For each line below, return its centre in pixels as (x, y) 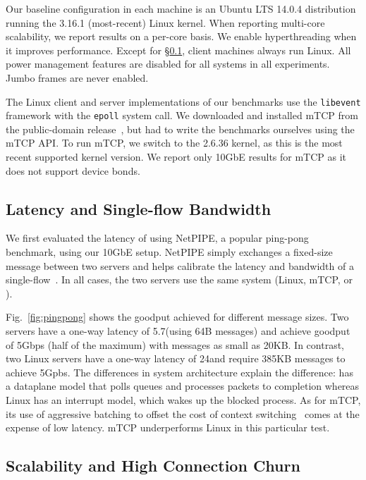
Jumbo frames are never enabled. (77, 77)
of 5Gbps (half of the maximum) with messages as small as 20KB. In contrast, (175, 344)
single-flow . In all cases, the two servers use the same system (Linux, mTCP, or (179, 279)
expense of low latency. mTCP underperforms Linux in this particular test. (168, 427)
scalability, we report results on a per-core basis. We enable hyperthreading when (181, 36)
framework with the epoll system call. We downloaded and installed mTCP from (182, 115)
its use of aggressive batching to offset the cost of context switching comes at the (183, 413)
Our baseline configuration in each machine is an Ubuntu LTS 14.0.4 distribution (181, 8)
